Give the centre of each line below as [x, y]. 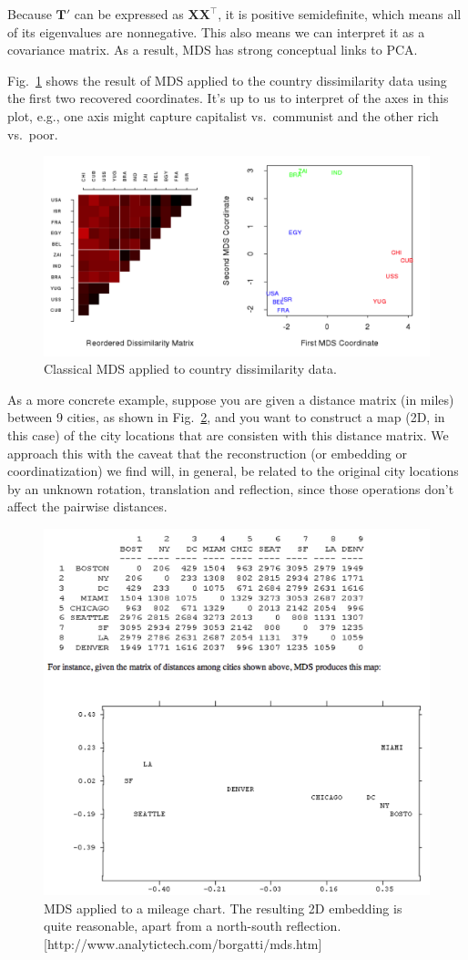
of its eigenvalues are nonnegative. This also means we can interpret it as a [216, 31]
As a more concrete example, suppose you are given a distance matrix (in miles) [231, 399]
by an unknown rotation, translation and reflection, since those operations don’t [231, 488]
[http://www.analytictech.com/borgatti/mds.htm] [183, 943]
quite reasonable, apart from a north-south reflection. [193, 926]
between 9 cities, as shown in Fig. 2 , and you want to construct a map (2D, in [226, 417]
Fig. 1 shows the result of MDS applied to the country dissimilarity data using [227, 80]
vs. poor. [33, 134]
